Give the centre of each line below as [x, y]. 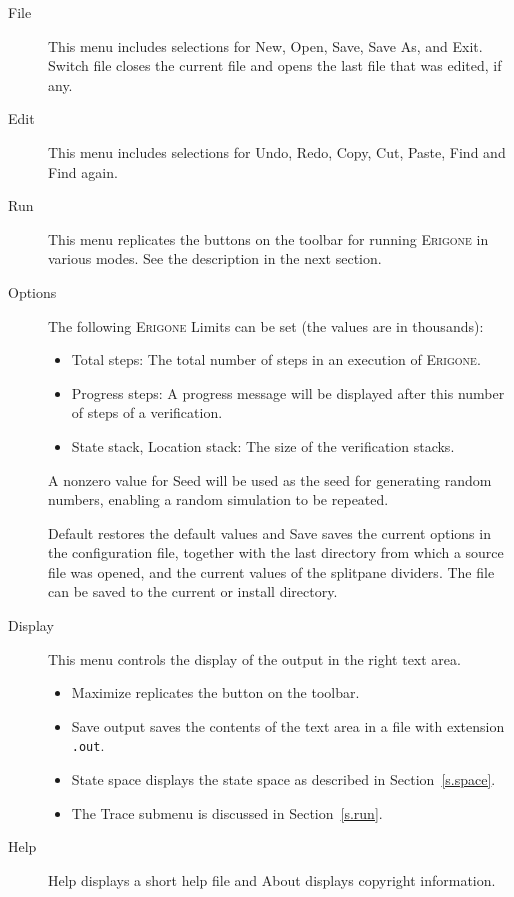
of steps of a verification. [147, 412]
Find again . [83, 171]
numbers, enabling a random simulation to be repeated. [218, 499]
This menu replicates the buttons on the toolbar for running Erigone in [268, 238]
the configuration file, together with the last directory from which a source [276, 552]
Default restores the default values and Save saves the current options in [269, 532]
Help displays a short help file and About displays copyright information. [272, 879]
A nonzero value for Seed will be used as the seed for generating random [270, 479]
